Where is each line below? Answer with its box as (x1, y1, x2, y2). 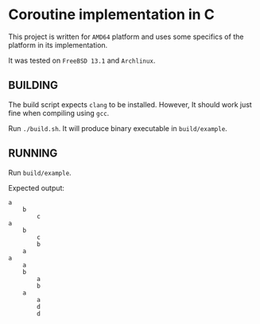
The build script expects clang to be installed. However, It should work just (8, 99, 252, 109)
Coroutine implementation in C (8, 6, 215, 24)
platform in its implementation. (8, 40, 108, 49)
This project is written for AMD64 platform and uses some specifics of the (8, 32, 244, 41)
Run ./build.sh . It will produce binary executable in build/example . (8, 123, 228, 133)
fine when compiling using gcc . (8, 108, 110, 118)
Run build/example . (8, 168, 72, 177)
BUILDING (8, 79, 58, 92)
